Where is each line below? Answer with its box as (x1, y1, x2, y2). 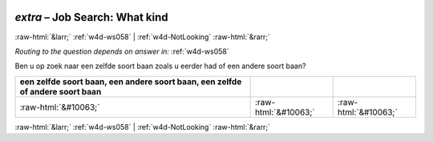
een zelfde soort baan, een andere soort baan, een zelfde (19, 76, 242, 87)
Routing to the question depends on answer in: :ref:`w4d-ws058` (14, 46, 229, 56)
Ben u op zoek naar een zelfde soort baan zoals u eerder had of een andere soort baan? (14, 61, 306, 71)
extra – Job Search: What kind (14, 10, 168, 24)
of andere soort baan (19, 86, 102, 97)
